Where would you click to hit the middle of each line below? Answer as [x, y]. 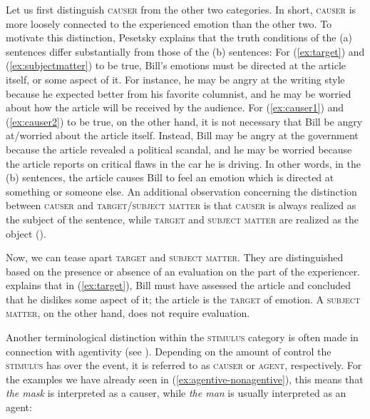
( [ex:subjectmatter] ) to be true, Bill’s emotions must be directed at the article [176, 65]
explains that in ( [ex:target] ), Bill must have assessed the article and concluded [179, 285]
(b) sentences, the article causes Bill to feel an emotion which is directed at [170, 177]
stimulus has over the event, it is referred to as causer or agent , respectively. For [184, 365]
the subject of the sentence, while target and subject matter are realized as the [183, 219]
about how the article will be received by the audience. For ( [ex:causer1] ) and [175, 107]
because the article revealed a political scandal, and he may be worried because [179, 149]
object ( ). [26, 233]
